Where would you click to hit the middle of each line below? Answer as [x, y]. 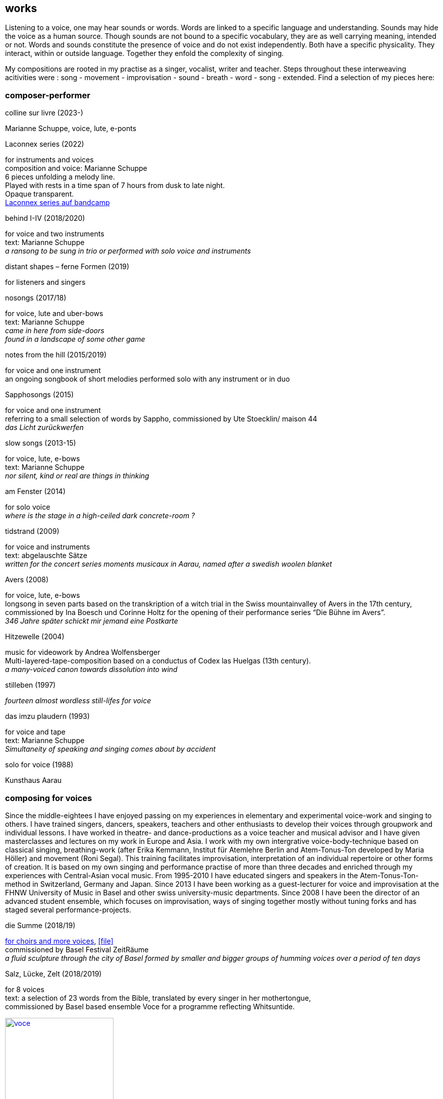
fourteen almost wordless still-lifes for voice [78, 701]
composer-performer [48, 95]
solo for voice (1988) [39, 765]
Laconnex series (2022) [45, 144]
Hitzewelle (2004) [35, 637]
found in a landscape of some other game [75, 339]
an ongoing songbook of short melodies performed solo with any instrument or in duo [148, 379]
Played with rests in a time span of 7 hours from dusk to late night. [115, 186]
